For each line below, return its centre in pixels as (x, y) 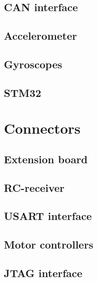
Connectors (42, 128)
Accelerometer (41, 36)
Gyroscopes (33, 64)
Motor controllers (49, 244)
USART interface (48, 216)
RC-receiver (34, 187)
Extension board (46, 159)
